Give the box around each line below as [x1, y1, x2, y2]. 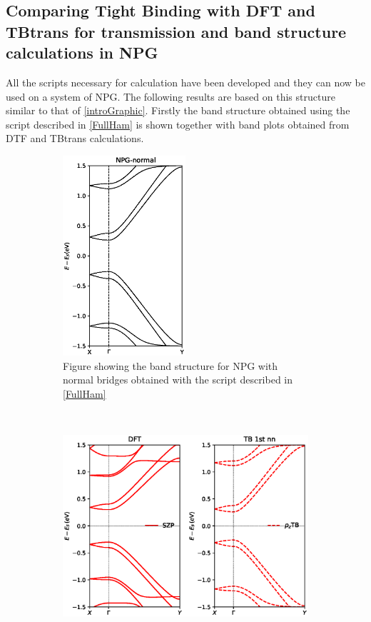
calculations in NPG [6, 41, 158, 64]
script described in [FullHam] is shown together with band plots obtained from [6, 116, 350, 131]
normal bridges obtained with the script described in [63, 372, 293, 387]
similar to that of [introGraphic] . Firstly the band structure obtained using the [6, 103, 350, 118]
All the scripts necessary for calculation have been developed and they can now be [6, 74, 366, 89]
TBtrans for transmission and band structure [6, 20, 347, 42]
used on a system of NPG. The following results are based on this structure [6, 89, 335, 104]
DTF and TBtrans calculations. [6, 131, 144, 146]
